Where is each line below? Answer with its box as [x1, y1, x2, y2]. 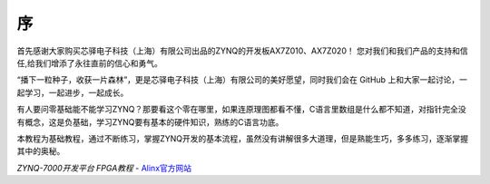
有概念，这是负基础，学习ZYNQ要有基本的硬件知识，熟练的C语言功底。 [16, 116, 284, 127]
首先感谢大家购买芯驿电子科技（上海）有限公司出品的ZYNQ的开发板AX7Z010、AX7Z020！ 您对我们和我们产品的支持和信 [16, 45, 468, 56]
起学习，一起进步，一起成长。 [16, 87, 129, 98]
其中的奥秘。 [16, 146, 65, 157]
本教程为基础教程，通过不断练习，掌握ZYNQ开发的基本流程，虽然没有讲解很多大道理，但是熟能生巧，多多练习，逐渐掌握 [16, 132, 469, 144]
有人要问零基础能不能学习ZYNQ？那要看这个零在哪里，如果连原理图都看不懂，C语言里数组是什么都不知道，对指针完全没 [16, 104, 466, 115]
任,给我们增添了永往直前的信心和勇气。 [16, 57, 163, 68]
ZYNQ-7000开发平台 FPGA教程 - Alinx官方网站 [16, 162, 192, 173]
